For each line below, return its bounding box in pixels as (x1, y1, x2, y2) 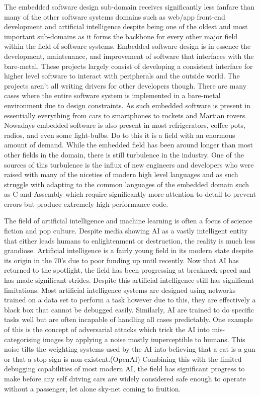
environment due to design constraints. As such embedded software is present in (4, 100, 250, 110)
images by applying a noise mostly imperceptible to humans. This (43, 334, 245, 344)
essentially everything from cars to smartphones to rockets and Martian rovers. (4, 110, 247, 120)
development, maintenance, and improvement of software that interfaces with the (4, 50, 254, 61)
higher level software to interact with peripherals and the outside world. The (4, 70, 240, 81)
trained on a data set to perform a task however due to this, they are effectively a (4, 294, 256, 305)
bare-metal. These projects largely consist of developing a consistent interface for (4, 60, 253, 71)
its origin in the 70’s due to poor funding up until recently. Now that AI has (4, 255, 239, 265)
